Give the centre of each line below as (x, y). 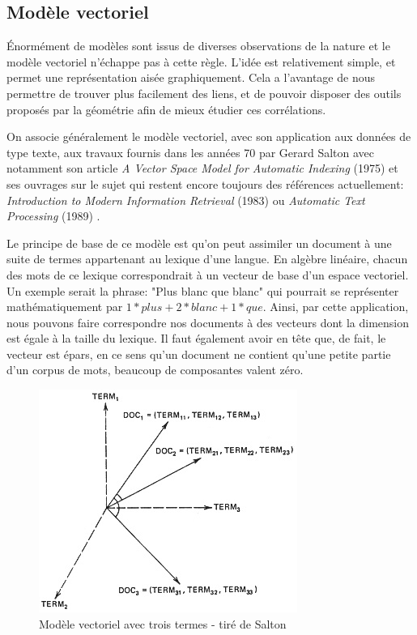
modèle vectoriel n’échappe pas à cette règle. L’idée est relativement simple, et (201, 61)
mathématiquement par (65, 307)
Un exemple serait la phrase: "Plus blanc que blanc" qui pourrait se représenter (203, 290)
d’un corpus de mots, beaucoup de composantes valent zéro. (155, 370)
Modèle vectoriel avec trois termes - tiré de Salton (163, 623)
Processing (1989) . (53, 216)
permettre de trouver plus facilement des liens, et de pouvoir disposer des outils (204, 93)
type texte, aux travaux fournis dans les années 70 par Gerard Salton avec (191, 152)
